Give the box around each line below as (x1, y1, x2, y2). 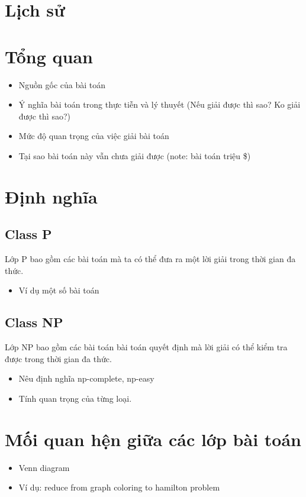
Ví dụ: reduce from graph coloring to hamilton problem (18, 481, 220, 493)
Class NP (5, 313, 63, 331)
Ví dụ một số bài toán (18, 284, 99, 296)
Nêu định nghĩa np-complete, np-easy (18, 372, 154, 385)
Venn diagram (18, 461, 70, 473)
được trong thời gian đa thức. (5, 352, 112, 364)
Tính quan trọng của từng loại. (18, 392, 132, 404)
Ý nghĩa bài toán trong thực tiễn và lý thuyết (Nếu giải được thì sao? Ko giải (18, 98, 301, 111)
